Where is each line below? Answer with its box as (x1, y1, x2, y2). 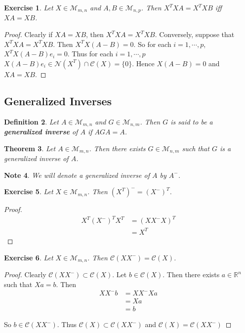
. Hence (132, 58, 155, 68)
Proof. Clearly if (4, 29, 53, 40)
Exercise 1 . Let (4, 2, 53, 12)
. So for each (133, 39, 171, 49)
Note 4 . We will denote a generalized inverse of (4, 169, 150, 180)
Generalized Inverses (4, 93, 112, 108)
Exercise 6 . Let (4, 252, 53, 262)
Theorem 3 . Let (4, 143, 56, 153)
